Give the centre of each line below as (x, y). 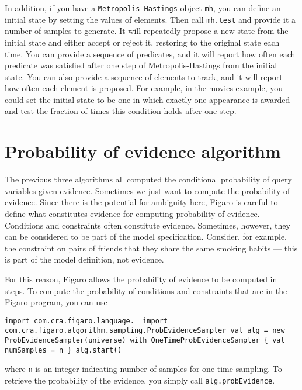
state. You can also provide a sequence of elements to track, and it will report (144, 76)
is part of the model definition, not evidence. (84, 259)
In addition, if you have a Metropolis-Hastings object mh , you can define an (143, 8)
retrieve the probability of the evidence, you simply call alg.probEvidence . (140, 380)
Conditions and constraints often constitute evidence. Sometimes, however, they (147, 225)
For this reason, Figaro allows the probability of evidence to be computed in (141, 279)
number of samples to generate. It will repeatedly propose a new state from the (147, 31)
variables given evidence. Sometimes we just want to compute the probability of (147, 190)
